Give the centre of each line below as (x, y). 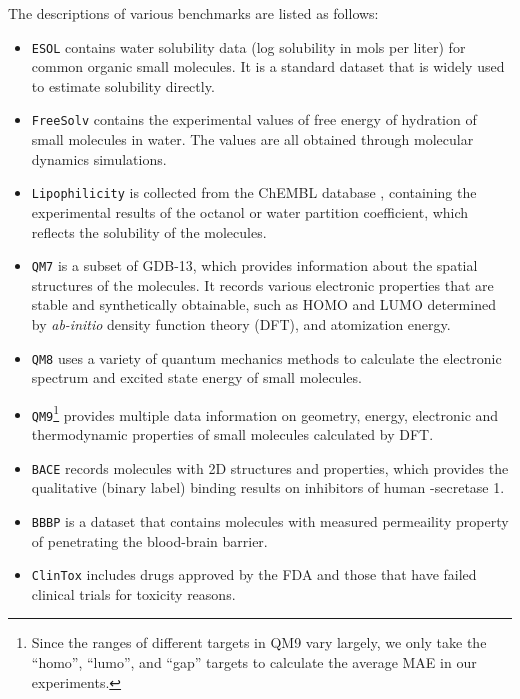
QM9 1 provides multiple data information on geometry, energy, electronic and (265, 413)
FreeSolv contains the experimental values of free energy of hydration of (254, 119)
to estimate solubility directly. (123, 85)
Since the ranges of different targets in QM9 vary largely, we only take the (259, 642)
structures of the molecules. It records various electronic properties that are (262, 284)
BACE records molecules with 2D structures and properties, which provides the (270, 467)
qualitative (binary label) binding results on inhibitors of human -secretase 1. (268, 487)
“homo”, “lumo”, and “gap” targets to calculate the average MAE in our (254, 662)
